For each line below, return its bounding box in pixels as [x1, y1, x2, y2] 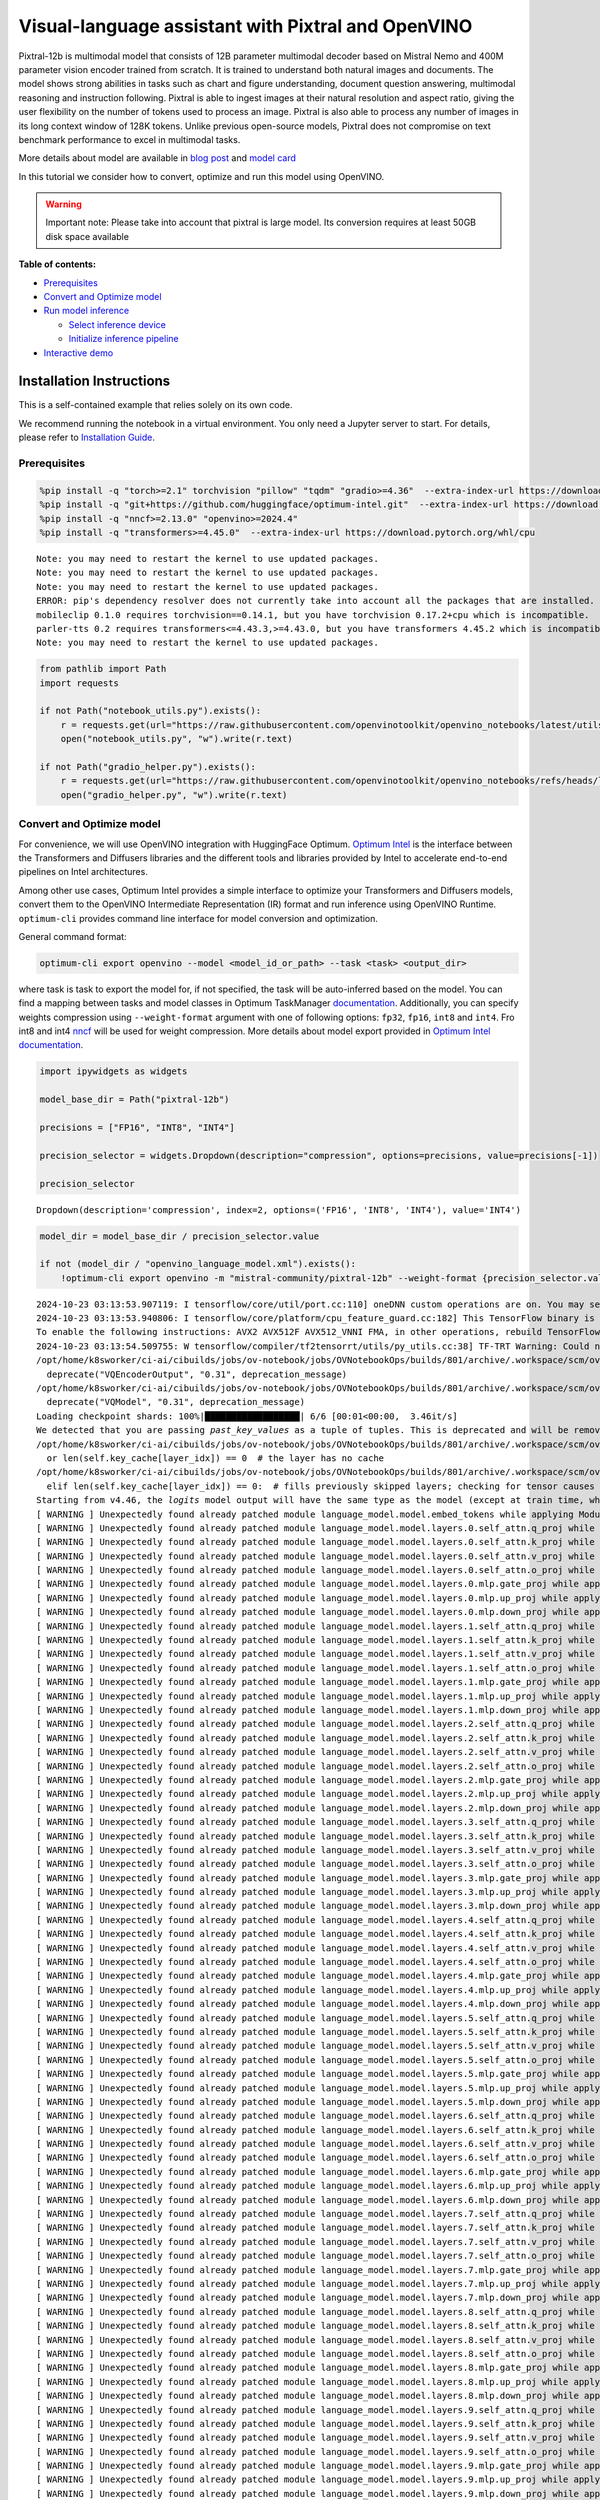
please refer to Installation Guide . [18, 431, 155, 444]
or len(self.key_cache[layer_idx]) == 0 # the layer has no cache [46, 1452, 385, 1464]
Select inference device [68, 318, 167, 330]
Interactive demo [43, 346, 114, 359]
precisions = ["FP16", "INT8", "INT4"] [39, 1121, 235, 1133]
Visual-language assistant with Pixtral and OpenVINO [18, 15, 473, 37]
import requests [39, 677, 120, 689]
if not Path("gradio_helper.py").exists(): [39, 761, 257, 773]
